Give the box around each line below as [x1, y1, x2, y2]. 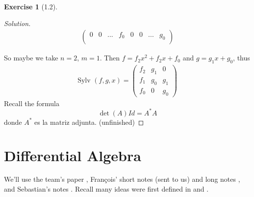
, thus [233, 53, 250, 63]
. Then [100, 53, 120, 63]
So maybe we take [4, 53, 58, 63]
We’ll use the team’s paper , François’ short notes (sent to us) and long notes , [4, 174, 240, 184]
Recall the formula [4, 98, 60, 108]
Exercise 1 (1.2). [4, 1, 58, 11]
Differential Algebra [4, 145, 141, 166]
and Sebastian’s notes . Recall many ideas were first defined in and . [4, 184, 209, 194]
